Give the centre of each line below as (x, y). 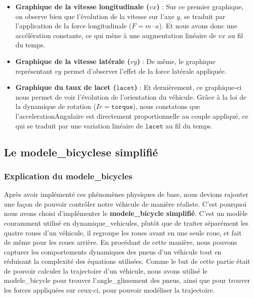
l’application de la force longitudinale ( (74, 26)
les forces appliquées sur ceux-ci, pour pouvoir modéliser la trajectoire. (109, 290)
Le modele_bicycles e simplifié (81, 152)
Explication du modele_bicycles (68, 176)
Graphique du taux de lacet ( (66, 87)
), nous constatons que (167, 106)
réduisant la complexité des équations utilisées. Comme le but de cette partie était (127, 261)
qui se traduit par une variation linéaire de (79, 125)
